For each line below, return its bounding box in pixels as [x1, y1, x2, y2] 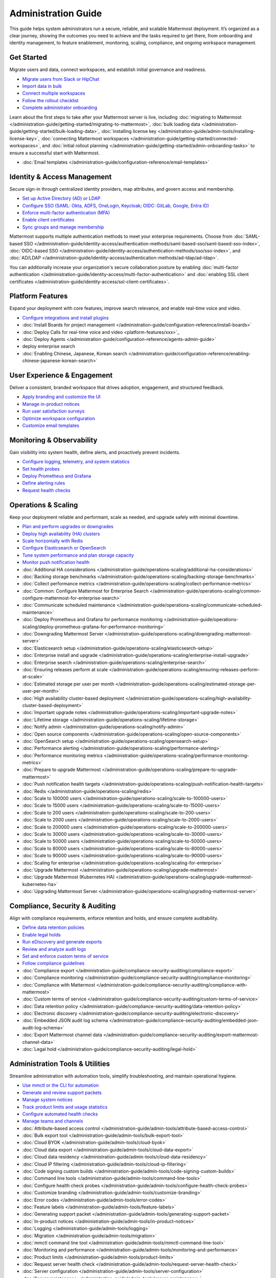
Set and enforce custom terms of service [22, 953, 109, 959]
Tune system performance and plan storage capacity [22, 552, 134, 558]
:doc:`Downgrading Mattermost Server [22, 631, 104, 637]
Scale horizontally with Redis [22, 537, 83, 544]
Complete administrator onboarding [22, 105, 97, 111]
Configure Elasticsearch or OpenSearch [22, 545, 106, 551]
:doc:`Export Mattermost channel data [22, 1032, 102, 1038]
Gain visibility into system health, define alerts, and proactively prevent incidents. [9, 449, 181, 455]
